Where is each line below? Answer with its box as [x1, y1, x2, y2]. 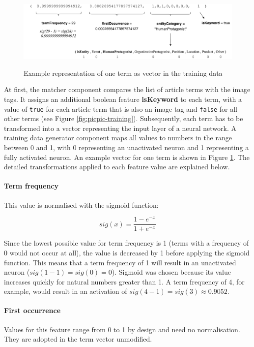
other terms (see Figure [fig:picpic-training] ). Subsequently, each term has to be [4, 113, 243, 124]
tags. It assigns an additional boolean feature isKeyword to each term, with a [4, 94, 242, 104]
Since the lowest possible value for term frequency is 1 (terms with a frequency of [4, 238, 249, 248]
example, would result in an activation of [4, 286, 127, 296]
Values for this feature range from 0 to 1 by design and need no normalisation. [4, 324, 240, 334]
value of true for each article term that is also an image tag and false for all [4, 103, 237, 114]
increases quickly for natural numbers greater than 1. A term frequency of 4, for [4, 276, 245, 286]
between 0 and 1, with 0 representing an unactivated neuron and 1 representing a [4, 142, 249, 153]
